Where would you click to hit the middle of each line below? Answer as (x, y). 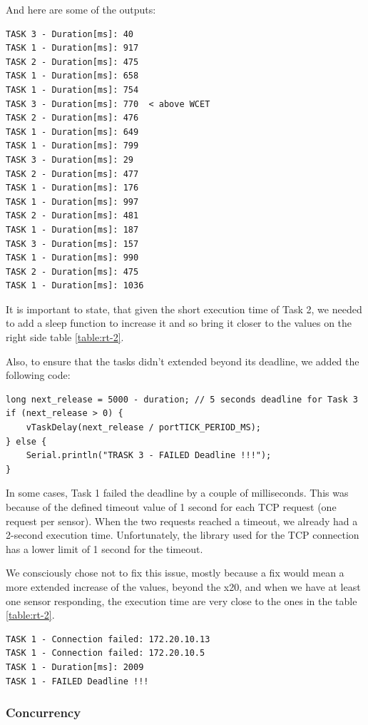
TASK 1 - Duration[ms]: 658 (72, 76)
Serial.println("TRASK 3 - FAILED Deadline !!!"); (149, 456)
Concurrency (44, 713)
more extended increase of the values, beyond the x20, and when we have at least (183, 586)
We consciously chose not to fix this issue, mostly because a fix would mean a (175, 573)
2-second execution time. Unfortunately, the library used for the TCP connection (183, 535)
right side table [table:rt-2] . (65, 337)
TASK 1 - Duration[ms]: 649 (72, 132)
